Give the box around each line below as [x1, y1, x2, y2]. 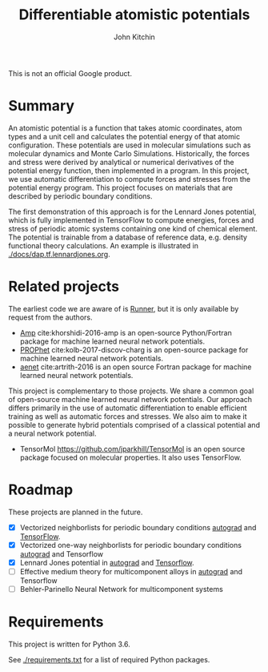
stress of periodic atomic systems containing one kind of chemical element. [8, 223, 258, 233]
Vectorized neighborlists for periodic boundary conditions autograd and [19, 522, 257, 532]
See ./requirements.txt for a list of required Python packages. [8, 655, 210, 664]
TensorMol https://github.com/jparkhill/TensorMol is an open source [19, 444, 246, 453]
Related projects [8, 278, 120, 296]
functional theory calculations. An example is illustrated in [8, 240, 198, 250]
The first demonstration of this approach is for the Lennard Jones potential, [8, 207, 257, 216]
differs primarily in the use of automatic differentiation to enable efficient [8, 403, 247, 412]
